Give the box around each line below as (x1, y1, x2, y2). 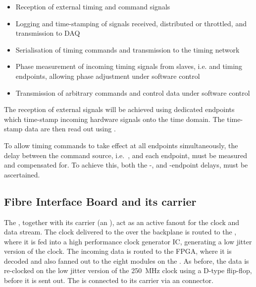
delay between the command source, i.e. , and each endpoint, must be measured (4, 150, 248, 160)
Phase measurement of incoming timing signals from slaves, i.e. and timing (15, 61, 243, 71)
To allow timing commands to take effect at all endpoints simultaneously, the (4, 140, 238, 150)
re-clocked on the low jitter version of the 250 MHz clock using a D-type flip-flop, (4, 265, 252, 276)
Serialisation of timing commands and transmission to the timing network (15, 44, 240, 55)
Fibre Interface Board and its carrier (4, 193, 197, 209)
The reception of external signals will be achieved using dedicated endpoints (4, 104, 235, 115)
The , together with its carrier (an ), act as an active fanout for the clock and (4, 217, 240, 227)
